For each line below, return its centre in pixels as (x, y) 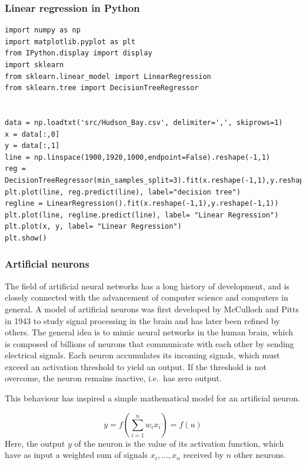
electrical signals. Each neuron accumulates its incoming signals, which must (142, 355)
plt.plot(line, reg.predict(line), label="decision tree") (123, 192)
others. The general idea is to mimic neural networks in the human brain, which (149, 332)
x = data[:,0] (32, 134)
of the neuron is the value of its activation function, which (179, 443)
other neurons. (260, 455)
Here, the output (35, 443)
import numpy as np (43, 30)
